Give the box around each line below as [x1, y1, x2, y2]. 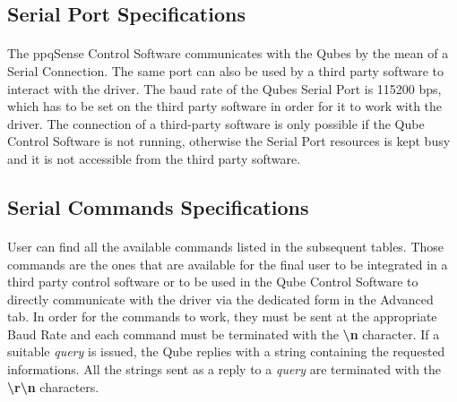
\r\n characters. [7, 377, 99, 396]
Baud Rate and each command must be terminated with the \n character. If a [7, 324, 440, 343]
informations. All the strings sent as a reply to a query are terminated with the [7, 360, 442, 379]
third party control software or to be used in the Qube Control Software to [7, 272, 418, 291]
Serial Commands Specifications [7, 192, 309, 220]
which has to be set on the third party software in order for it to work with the [7, 97, 443, 115]
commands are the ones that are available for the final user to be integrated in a [7, 254, 448, 273]
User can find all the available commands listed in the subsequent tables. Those [7, 236, 444, 255]
